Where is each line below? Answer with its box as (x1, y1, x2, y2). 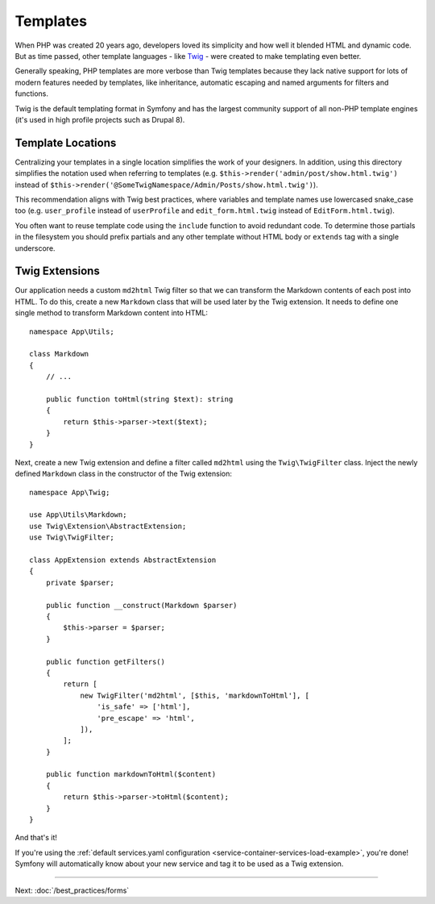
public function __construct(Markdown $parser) (45, 601, 238, 610)
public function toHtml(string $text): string (45, 394, 234, 403)
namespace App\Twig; (29, 488, 110, 497)
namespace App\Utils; (29, 327, 114, 336)
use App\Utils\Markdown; (29, 510, 127, 519)
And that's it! (14, 833, 58, 843)
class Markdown (29, 349, 89, 359)
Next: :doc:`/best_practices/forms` (14, 885, 130, 895)
